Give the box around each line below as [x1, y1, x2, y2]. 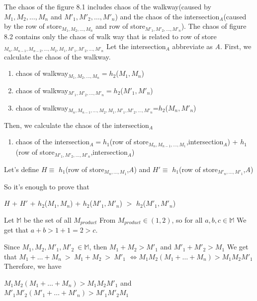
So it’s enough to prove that [4, 181, 89, 191]
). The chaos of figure [181, 21, 247, 31]
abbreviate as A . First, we [172, 41, 252, 51]
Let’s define [4, 164, 39, 174]
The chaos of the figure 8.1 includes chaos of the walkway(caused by [4, 1, 211, 11]
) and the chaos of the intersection [115, 11, 220, 21]
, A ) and [127, 164, 151, 174]
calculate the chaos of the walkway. [4, 51, 111, 61]
